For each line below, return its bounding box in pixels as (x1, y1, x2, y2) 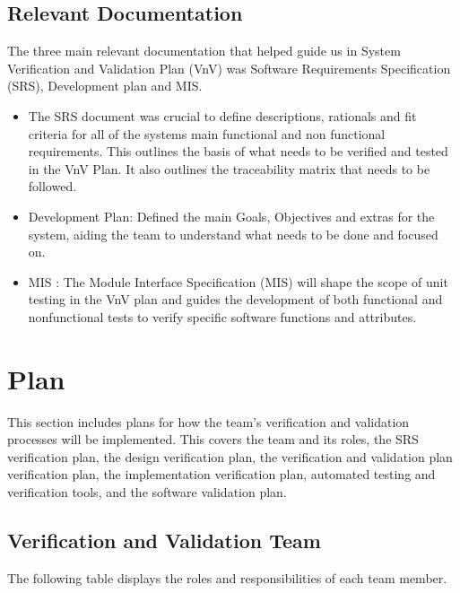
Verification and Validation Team (7, 527, 321, 554)
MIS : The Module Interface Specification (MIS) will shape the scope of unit (28, 272, 448, 291)
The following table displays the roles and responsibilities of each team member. (7, 568, 447, 587)
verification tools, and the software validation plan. (7, 483, 287, 501)
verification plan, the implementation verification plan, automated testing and (7, 465, 436, 484)
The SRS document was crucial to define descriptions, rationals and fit (28, 106, 417, 125)
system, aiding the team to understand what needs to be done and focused (28, 224, 438, 243)
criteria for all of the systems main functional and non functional (28, 124, 386, 143)
